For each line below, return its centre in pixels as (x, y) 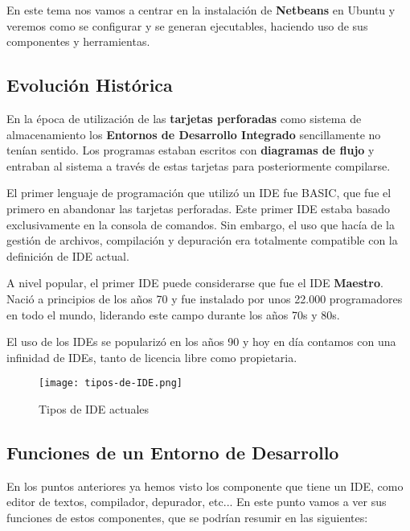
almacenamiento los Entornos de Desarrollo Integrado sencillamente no (194, 134)
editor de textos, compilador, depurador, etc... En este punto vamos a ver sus (197, 502)
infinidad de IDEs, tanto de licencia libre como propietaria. (152, 357)
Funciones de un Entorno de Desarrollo (173, 452)
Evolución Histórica (90, 85)
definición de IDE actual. (68, 255)
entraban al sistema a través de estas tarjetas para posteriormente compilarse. (199, 165)
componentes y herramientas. (78, 41)
